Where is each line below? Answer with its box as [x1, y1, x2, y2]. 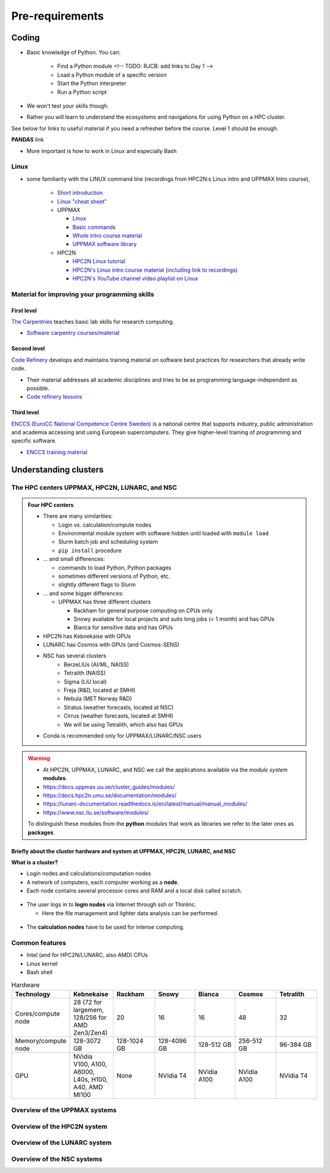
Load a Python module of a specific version [57, 71, 167, 78]
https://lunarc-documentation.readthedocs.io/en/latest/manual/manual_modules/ [43, 800, 248, 808]
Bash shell [26, 969, 53, 976]
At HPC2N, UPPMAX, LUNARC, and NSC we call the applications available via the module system [43, 766, 288, 773]
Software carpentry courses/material [26, 329, 120, 337]
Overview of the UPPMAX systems [11, 1106, 117, 1114]
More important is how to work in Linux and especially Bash [26, 147, 177, 154]
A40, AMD [73, 1082, 103, 1091]
